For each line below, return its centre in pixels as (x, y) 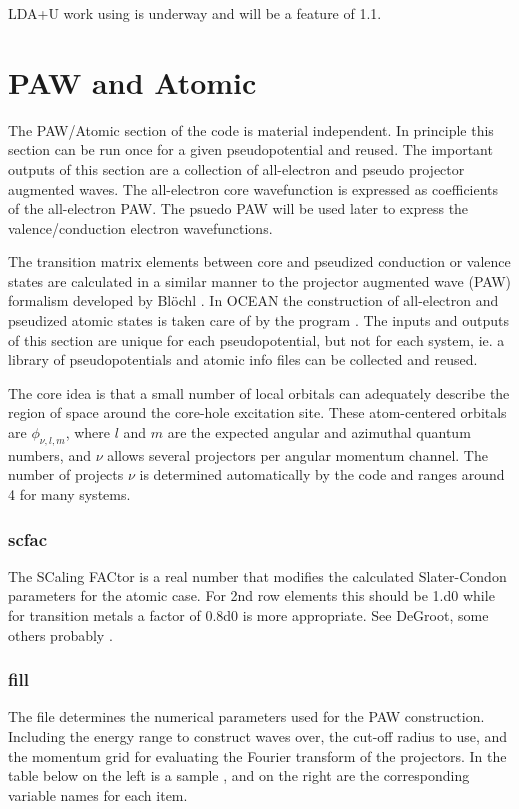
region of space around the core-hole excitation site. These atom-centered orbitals (257, 412)
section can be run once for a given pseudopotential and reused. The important (250, 149)
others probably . (60, 634)
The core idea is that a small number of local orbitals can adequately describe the (259, 392)
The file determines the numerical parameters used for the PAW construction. (246, 716)
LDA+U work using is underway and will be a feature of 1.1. (195, 13)
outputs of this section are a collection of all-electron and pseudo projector (236, 168)
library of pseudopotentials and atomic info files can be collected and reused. (243, 359)
